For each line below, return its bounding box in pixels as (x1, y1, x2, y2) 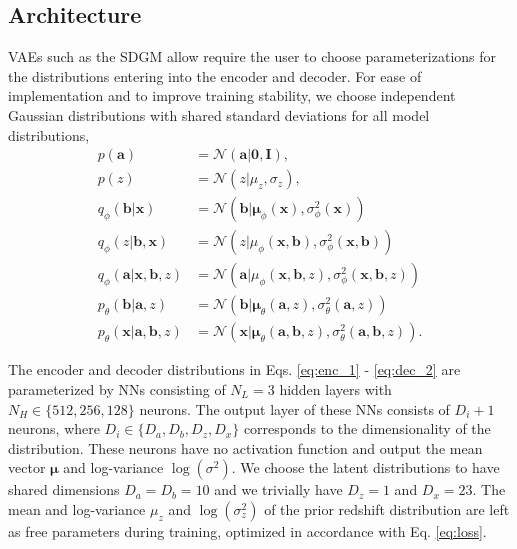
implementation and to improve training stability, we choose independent (8, 85, 456, 106)
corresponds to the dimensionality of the (243, 418, 491, 439)
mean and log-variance (8, 498, 146, 519)
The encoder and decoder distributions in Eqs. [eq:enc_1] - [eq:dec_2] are (8, 359, 461, 380)
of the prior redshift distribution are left (264, 498, 510, 519)
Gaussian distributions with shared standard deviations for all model (8, 104, 430, 125)
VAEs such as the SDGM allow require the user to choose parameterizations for (8, 46, 497, 67)
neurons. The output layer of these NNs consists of (139, 398, 450, 419)
